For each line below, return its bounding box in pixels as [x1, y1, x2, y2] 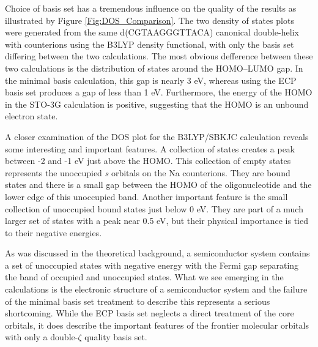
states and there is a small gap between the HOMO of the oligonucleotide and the [5, 178, 312, 191]
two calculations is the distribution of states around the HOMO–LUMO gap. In [5, 61, 303, 74]
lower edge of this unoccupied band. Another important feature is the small [5, 190, 288, 203]
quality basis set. [84, 330, 147, 343]
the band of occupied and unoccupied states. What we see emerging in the [5, 271, 284, 283]
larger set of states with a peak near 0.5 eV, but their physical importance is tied [5, 214, 309, 227]
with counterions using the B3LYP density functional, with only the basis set [5, 37, 294, 50]
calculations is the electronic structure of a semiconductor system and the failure [5, 283, 308, 296]
